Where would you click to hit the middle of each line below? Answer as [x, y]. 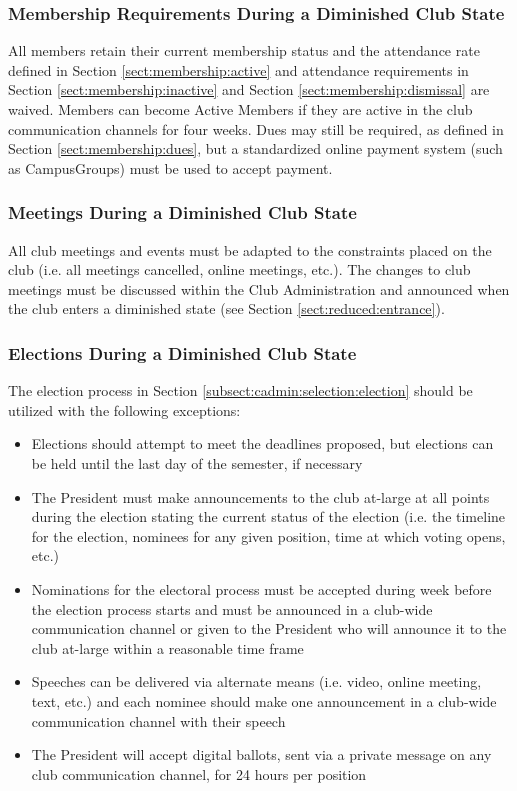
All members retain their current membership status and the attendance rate [244, 50]
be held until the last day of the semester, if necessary [197, 462]
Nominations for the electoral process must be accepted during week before [261, 588]
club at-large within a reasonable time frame [167, 647]
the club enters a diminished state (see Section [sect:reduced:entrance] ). [226, 308]
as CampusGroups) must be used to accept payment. [170, 167]
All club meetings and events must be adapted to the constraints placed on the [250, 249]
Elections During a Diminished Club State [182, 352]
